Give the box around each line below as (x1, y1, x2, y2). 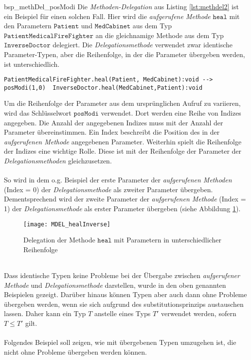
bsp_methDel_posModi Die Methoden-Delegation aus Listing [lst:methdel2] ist (4, 1, 239, 11)
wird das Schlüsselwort (4, 108, 72, 118)
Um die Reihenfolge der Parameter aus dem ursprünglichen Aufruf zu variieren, (4, 98, 241, 108)
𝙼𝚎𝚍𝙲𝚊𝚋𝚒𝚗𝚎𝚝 (94, 23, 131, 30)
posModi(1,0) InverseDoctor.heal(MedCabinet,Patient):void (4, 84, 203, 91)
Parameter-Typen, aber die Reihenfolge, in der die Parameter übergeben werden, (4, 49, 245, 59)
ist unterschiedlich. (4, 59, 60, 69)
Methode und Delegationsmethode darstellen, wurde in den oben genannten (4, 280, 226, 290)
